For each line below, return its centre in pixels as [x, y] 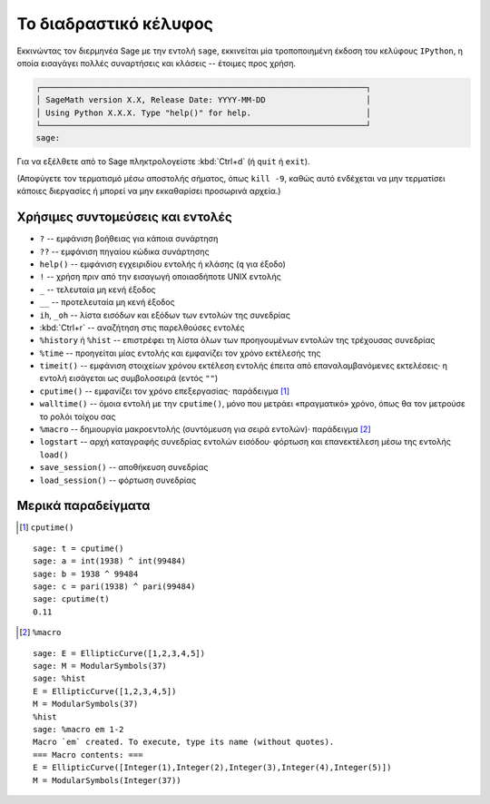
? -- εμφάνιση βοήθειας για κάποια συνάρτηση [129, 239]
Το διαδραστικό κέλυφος [115, 24]
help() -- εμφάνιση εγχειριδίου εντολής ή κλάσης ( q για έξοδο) [162, 264]
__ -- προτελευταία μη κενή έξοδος [108, 302]
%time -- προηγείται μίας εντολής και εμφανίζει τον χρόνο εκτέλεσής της [180, 353]
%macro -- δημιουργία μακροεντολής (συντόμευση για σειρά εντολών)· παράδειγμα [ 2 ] [205, 429]
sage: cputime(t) [71, 599]
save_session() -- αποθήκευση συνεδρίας [124, 467]
